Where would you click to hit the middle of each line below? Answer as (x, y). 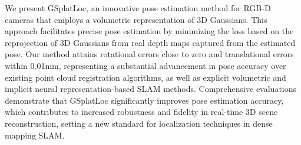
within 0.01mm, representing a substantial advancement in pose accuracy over (145, 65)
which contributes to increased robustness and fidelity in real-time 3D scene (141, 112)
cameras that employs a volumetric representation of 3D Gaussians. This (136, 19)
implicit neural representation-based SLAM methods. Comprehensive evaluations (151, 89)
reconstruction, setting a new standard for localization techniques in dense (139, 123)
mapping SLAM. (35, 135)
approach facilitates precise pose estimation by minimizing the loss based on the (149, 31)
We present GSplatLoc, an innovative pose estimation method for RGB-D (138, 8)
